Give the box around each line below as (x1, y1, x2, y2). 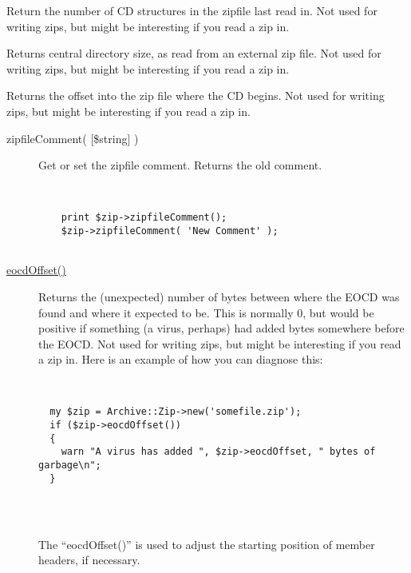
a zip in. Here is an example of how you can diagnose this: (38, 351, 323, 368)
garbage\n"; (38, 460, 101, 472)
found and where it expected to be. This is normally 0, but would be (38, 304, 374, 320)
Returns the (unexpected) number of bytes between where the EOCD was (38, 288, 400, 304)
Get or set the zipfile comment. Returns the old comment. (38, 157, 322, 173)
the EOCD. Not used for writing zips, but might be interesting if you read (38, 335, 401, 352)
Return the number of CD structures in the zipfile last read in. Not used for (6, 2, 377, 18)
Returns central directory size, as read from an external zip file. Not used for (6, 45, 381, 62)
